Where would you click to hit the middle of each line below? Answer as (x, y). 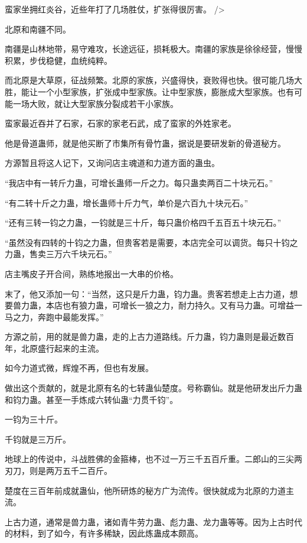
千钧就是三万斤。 (38, 439)
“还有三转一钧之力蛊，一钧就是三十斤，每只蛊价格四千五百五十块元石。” (143, 222)
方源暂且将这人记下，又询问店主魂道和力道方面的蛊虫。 (112, 163)
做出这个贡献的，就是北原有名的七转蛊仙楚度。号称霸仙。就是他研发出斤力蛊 (153, 388)
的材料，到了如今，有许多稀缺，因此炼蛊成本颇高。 (104, 533)
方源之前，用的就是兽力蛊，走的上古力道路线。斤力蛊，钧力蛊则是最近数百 (149, 336)
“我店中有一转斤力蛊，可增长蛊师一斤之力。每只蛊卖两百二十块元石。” (139, 182)
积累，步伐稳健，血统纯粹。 (58, 60)
